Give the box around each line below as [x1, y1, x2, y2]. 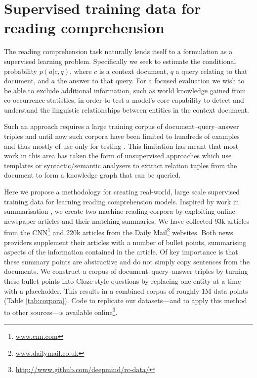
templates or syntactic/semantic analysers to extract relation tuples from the [4, 160, 237, 170]
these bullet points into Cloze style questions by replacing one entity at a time [4, 276, 241, 286]
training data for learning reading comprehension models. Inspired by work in [4, 196, 239, 206]
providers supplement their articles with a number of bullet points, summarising [4, 237, 247, 247]
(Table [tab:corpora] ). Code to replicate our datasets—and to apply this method [4, 295, 247, 306]
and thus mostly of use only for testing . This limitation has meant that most [4, 140, 239, 151]
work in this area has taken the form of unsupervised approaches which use [4, 150, 232, 161]
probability [4, 65, 37, 76]
